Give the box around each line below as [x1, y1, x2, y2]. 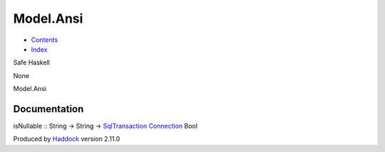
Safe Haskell [13, 58, 50, 67]
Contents [31, 36, 58, 44]
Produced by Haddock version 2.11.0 [13, 135, 120, 143]
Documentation [13, 103, 84, 115]
